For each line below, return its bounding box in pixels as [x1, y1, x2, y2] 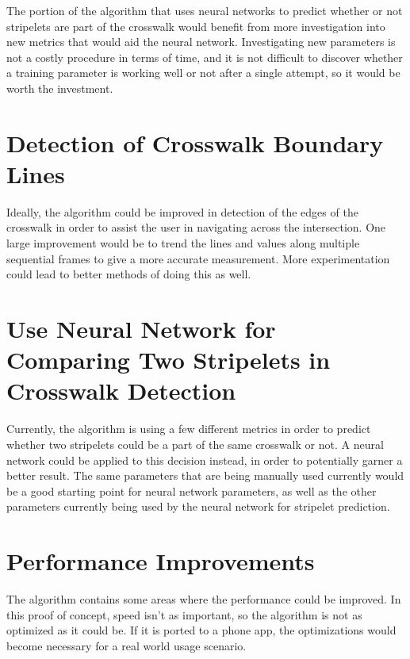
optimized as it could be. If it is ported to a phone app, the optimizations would [6, 622, 397, 638]
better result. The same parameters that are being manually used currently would [6, 467, 404, 484]
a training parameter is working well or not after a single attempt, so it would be [6, 64, 400, 81]
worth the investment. [6, 79, 113, 96]
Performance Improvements [6, 545, 315, 577]
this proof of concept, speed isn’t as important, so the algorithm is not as [6, 606, 362, 623]
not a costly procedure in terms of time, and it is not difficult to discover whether [6, 48, 403, 65]
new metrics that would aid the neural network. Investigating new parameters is [6, 33, 396, 50]
